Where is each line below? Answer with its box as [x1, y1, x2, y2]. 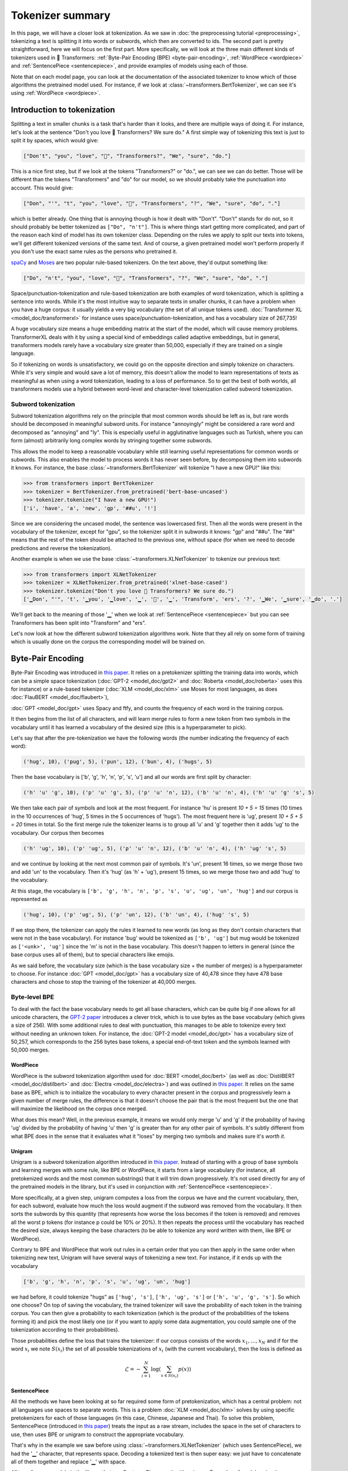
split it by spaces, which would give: [11, 137, 99, 144]
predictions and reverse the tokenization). [11, 544, 112, 551]
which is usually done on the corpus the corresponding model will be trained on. [11, 638, 206, 645]
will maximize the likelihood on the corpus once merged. [11, 1105, 148, 1112]
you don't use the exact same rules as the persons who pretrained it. [11, 248, 178, 255]
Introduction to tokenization [11, 105, 115, 115]
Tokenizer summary [11, 9, 111, 22]
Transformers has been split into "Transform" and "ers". [11, 619, 146, 626]
